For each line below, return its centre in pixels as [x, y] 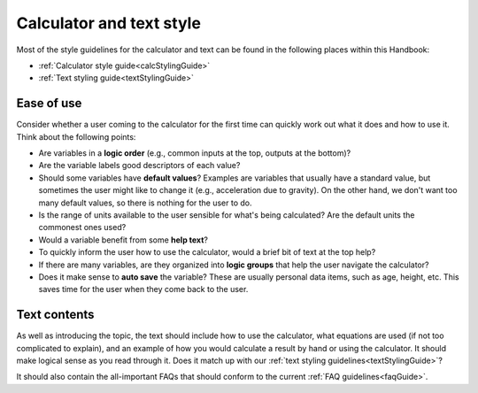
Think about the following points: [76, 136]
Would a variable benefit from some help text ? [123, 240]
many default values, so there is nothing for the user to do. [145, 203]
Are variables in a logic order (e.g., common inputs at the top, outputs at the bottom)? [195, 153]
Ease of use [49, 103]
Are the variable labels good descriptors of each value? [139, 166]
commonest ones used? [82, 227]
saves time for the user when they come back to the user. [143, 289]
